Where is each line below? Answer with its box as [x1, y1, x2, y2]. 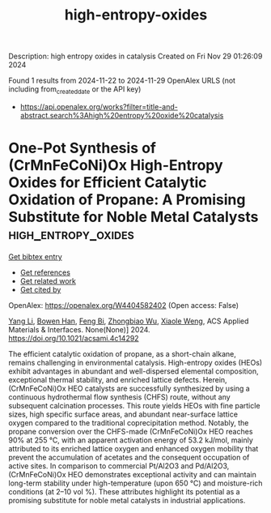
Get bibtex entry [8, 251, 62, 261]
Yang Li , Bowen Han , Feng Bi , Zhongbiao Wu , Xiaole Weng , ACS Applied [8, 316, 249, 326]
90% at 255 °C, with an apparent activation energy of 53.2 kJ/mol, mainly [8, 435, 253, 445]
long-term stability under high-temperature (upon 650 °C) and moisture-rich [8, 478, 263, 488]
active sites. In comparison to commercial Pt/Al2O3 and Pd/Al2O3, [8, 460, 230, 471]
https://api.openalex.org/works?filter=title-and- [19, 101, 178, 111]
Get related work [19, 276, 77, 285]
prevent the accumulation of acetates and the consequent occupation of [8, 452, 250, 462]
